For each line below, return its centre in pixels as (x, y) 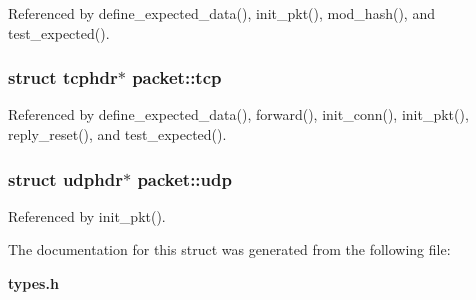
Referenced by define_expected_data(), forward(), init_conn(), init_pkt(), (238, 114)
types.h (33, 283)
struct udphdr (65, 178)
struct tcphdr (63, 77)
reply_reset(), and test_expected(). (117, 134)
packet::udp (184, 178)
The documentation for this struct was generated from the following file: (229, 249)
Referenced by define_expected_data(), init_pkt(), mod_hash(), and (221, 13)
